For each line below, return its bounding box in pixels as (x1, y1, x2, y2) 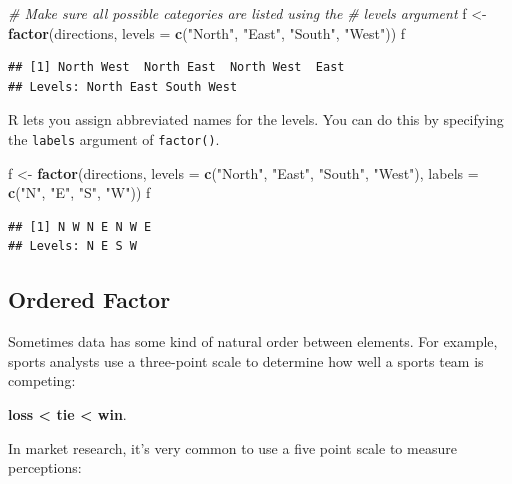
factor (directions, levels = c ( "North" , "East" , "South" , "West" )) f (8, 22, 406, 43)
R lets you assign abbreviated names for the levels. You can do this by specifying (8, 109, 504, 130)
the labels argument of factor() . (8, 128, 220, 149)
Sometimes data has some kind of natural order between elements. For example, (8, 331, 498, 352)
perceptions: (8, 457, 82, 478)
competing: (8, 370, 76, 391)
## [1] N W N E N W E (8, 219, 152, 234)
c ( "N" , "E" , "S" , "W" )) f (8, 182, 151, 203)
